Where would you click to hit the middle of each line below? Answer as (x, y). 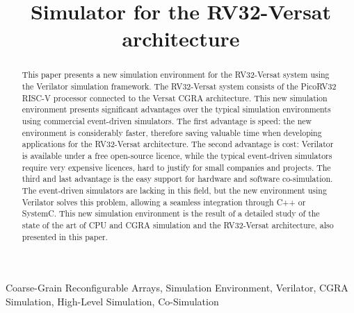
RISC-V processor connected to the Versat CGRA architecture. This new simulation (175, 98)
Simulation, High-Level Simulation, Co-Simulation (112, 301)
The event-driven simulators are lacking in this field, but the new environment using (174, 190)
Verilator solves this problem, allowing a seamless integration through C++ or (164, 202)
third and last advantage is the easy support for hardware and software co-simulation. (177, 179)
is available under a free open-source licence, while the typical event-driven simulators (177, 155)
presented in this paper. (65, 236)
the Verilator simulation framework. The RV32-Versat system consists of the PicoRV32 (179, 86)
